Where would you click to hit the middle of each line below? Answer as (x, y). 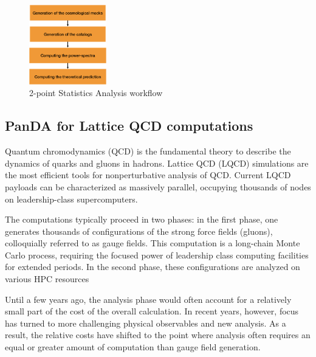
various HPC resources (47, 279)
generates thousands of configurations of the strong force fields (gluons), (139, 231)
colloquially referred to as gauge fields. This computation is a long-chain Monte (153, 243)
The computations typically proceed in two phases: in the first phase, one (142, 219)
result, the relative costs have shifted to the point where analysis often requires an (158, 335)
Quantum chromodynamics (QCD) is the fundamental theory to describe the (148, 151)
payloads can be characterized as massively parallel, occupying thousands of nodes (158, 186)
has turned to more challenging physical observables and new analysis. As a (146, 323)
